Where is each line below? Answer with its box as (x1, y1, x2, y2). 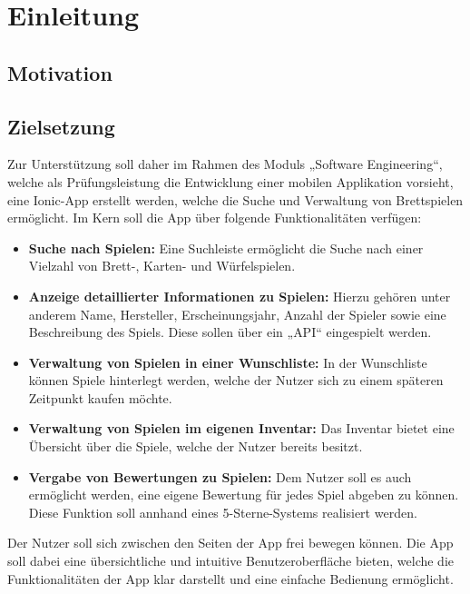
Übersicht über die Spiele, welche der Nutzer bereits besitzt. (28, 437, 363, 456)
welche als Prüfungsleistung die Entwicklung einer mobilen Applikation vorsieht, (7, 172, 454, 191)
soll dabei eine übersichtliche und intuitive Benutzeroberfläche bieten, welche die (7, 551, 455, 570)
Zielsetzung (7, 112, 115, 140)
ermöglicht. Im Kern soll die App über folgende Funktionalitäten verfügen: (7, 208, 422, 227)
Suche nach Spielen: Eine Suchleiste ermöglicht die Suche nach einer (28, 238, 424, 257)
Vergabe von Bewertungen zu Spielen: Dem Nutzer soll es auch (28, 467, 412, 486)
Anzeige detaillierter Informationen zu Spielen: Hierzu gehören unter (28, 286, 451, 305)
